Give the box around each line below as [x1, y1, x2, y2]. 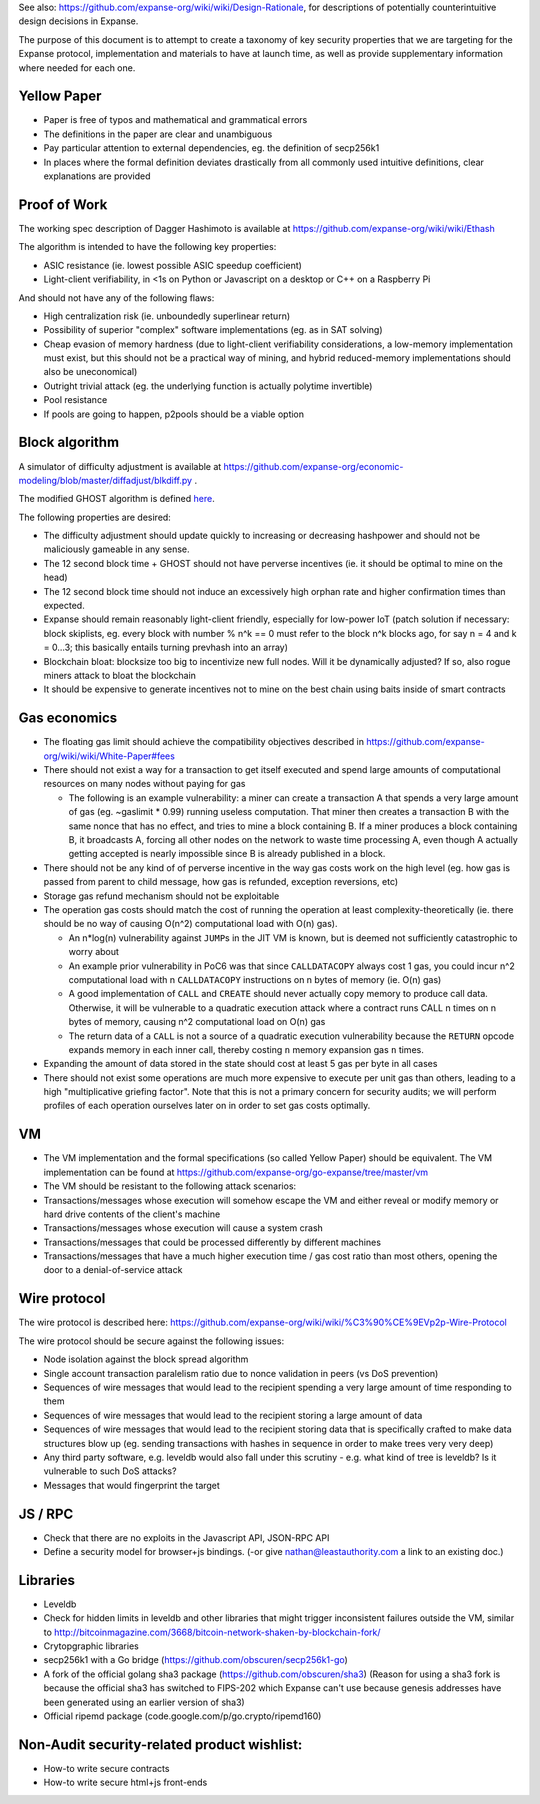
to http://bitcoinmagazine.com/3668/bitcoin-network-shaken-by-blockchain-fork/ [43, 1626, 381, 1638]
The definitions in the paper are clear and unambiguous [43, 128, 273, 140]
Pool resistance [43, 394, 108, 406]
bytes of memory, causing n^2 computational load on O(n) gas [68, 1016, 326, 1028]
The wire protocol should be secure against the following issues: [18, 1335, 285, 1347]
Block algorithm [18, 434, 120, 451]
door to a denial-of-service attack [43, 1264, 183, 1276]
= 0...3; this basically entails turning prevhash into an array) [43, 641, 289, 654]
